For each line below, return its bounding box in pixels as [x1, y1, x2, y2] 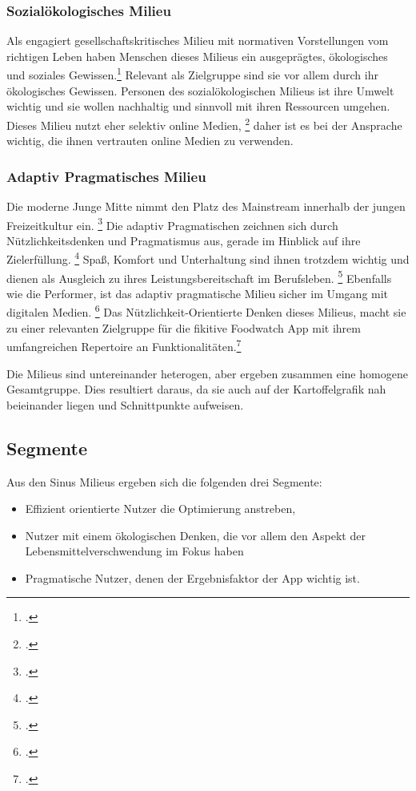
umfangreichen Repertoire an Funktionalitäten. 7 [6, 336, 242, 354]
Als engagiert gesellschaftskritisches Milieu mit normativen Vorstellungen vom [6, 32, 389, 49]
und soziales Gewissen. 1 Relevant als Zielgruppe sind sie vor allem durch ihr [6, 64, 378, 83]
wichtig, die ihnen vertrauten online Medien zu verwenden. [6, 132, 294, 149]
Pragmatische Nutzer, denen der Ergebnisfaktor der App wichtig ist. [25, 569, 360, 586]
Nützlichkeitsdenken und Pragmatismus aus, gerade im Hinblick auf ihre [6, 232, 361, 248]
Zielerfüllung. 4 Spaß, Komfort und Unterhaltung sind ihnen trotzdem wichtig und [6, 248, 410, 267]
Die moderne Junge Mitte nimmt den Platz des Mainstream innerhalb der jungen [6, 197, 406, 214]
